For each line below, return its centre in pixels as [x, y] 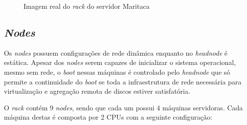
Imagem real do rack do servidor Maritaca [87, 6]
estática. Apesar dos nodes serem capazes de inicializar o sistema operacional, [120, 62]
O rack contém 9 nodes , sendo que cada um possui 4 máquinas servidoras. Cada [123, 107]
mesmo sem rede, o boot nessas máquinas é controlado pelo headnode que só [117, 72]
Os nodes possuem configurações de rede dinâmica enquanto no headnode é [116, 52]
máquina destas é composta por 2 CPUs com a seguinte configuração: [108, 117]
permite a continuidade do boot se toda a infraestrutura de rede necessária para [123, 81]
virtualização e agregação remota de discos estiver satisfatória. [97, 91]
